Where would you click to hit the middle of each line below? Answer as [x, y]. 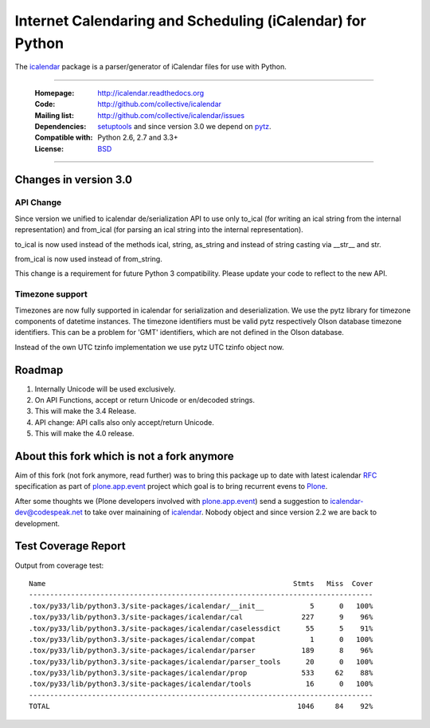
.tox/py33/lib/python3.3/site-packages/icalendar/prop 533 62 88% [201, 673]
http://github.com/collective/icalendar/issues [171, 115]
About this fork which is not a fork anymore [124, 456]
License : [49, 148]
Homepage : [55, 92]
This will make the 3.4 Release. [86, 411]
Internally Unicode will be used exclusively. [105, 389]
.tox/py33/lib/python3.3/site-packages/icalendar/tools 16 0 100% [201, 684]
